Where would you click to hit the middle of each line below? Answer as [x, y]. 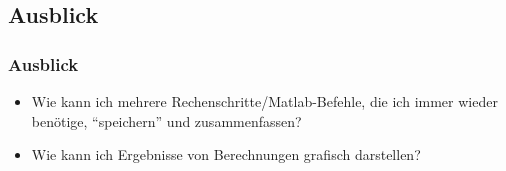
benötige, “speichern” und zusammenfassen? [166, 120]
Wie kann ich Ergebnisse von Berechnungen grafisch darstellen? [226, 154]
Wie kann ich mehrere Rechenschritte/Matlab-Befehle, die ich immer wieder [264, 101]
